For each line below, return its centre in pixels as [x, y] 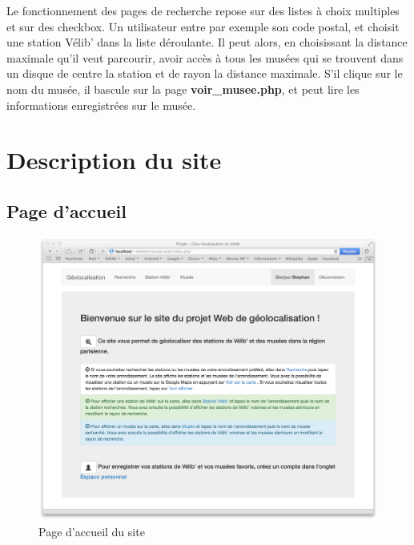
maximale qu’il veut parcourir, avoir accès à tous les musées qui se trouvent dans [205, 57]
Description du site [114, 160]
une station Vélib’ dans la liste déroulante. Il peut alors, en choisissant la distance [207, 42]
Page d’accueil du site [92, 531]
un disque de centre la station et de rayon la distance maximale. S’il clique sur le [205, 73]
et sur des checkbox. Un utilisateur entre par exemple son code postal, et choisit [203, 26]
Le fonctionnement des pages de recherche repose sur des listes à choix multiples [203, 10]
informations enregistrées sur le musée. [101, 105]
